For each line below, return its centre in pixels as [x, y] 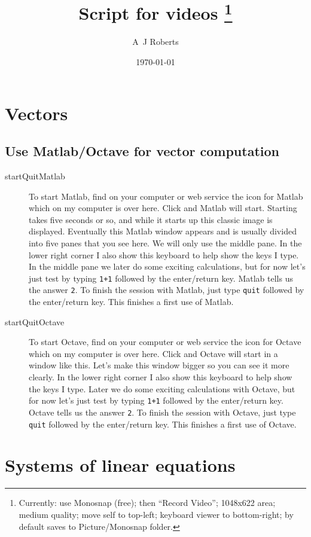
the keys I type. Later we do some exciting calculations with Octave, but [162, 388]
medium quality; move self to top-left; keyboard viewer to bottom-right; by [156, 514]
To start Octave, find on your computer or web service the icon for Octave [165, 342]
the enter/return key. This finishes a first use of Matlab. [131, 302]
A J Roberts [155, 42]
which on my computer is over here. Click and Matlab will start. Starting [163, 208]
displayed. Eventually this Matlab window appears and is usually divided [163, 231]
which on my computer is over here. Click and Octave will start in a [153, 353]
